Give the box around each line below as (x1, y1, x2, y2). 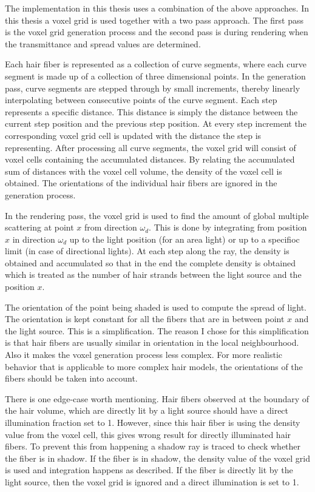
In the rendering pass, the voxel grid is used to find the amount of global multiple (5, 209, 309, 221)
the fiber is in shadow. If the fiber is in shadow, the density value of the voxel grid (5, 451, 310, 464)
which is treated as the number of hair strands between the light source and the (5, 268, 302, 281)
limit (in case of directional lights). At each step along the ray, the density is (5, 244, 290, 257)
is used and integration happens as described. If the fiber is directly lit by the (5, 463, 293, 476)
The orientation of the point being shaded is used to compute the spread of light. (5, 300, 307, 313)
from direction (84, 221, 137, 234)
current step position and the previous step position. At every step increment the (5, 117, 307, 130)
